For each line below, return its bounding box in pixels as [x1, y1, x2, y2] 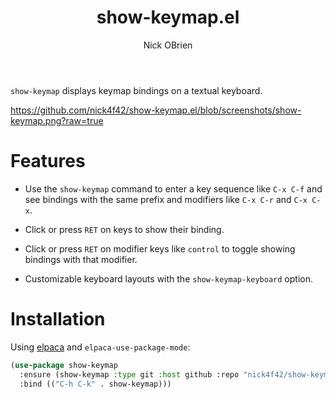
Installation [10, 308, 106, 331]
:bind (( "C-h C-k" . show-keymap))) [19, 379, 172, 389]
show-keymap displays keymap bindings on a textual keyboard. [10, 84, 263, 96]
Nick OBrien [143, 39, 193, 51]
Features [10, 150, 86, 173]
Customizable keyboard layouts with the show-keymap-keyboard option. [24, 272, 313, 285]
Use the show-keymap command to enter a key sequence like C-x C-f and [24, 182, 323, 195]
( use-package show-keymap [10, 360, 118, 370]
